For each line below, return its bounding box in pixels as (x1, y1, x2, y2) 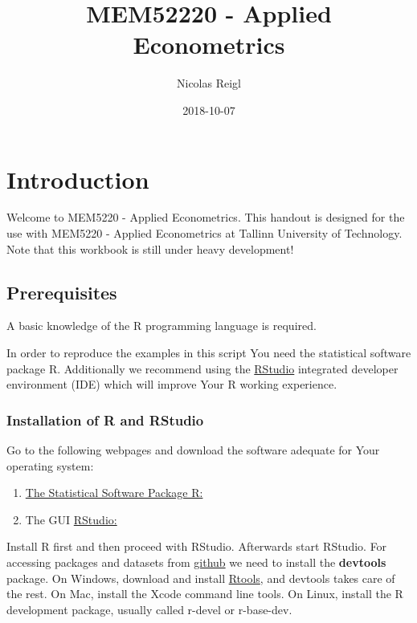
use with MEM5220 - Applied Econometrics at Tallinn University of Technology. (6, 225, 403, 242)
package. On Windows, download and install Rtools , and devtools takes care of (6, 569, 395, 586)
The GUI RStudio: (25, 511, 117, 527)
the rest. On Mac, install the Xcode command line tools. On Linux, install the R (6, 585, 403, 602)
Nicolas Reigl (177, 75, 241, 92)
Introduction (6, 162, 149, 195)
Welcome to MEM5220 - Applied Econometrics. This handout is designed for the (6, 209, 405, 226)
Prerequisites (6, 279, 117, 304)
